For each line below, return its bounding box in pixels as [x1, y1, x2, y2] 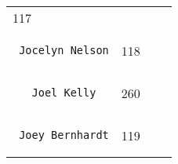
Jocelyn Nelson [19, 44, 109, 56]
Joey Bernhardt [19, 129, 109, 141]
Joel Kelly [31, 86, 96, 99]
